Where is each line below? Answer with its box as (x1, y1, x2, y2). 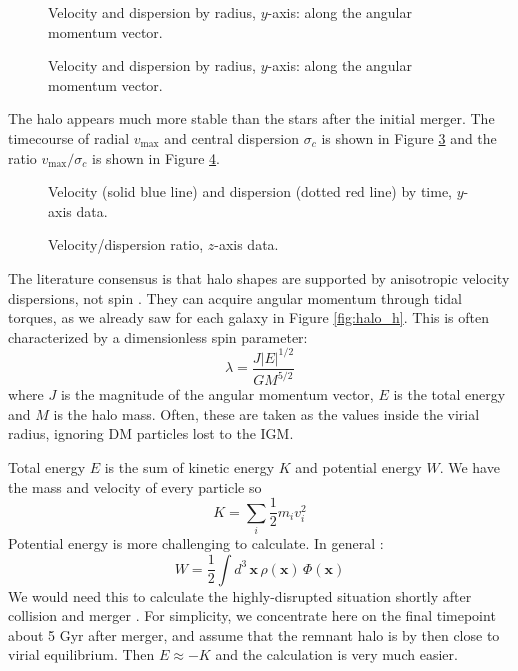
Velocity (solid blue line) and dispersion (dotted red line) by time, (48, 181, 453, 202)
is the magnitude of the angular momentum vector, (60, 384, 374, 405)
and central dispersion (164, 127, 300, 148)
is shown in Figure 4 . (92, 147, 220, 168)
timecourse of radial (8, 127, 130, 148)
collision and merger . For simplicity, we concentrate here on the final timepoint (8, 605, 496, 626)
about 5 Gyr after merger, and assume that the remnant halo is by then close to (8, 624, 500, 645)
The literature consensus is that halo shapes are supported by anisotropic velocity (8, 267, 510, 288)
